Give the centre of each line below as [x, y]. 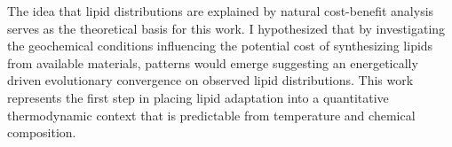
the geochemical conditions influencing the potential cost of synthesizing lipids [220, 46]
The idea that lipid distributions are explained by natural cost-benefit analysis [221, 11]
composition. [42, 132]
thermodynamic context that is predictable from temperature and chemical [211, 115]
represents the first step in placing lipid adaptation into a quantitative [198, 97]
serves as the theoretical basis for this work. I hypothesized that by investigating [226, 28]
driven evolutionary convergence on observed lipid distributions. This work [210, 80]
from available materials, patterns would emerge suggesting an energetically [213, 62]
